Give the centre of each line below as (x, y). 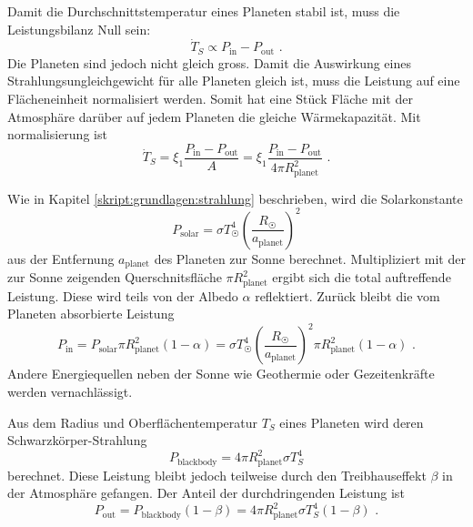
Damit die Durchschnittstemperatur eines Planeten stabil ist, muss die (204, 11)
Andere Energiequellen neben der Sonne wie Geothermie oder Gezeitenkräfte (221, 374)
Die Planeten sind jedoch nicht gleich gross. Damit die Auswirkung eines (209, 62)
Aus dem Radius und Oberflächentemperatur (133, 422)
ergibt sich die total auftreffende (362, 277)
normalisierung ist (57, 134)
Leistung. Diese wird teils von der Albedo (123, 295)
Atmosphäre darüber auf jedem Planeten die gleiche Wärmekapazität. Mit (214, 116)
